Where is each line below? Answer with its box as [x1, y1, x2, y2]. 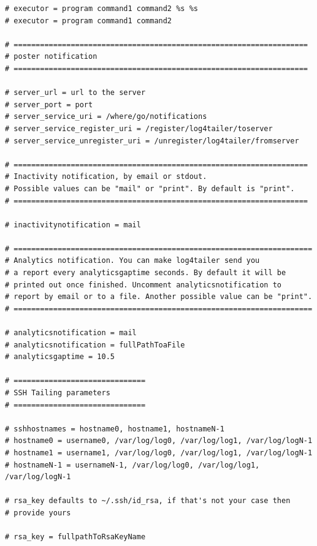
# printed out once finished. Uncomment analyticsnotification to [5, 280, 282, 289]
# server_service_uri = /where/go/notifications [5, 112, 207, 121]
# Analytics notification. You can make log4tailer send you [5, 256, 260, 265]
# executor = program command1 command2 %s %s [5, 4, 198, 13]
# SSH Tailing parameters [5, 389, 110, 397]
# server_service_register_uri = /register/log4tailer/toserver [5, 124, 273, 133]
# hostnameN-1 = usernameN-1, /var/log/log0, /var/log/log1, [5, 460, 260, 469]
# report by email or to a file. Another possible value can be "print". [5, 292, 313, 301]
